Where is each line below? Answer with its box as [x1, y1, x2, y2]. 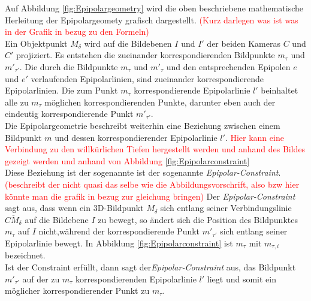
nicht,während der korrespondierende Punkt [38, 225, 200, 237]
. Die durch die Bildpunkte [19, 60, 118, 73]
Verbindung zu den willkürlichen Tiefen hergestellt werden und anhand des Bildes [5, 143, 306, 155]
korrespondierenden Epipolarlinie [76, 272, 197, 285]
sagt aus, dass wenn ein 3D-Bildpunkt [5, 201, 144, 214]
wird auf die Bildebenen [84, 37, 172, 49]
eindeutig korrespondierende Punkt [5, 107, 134, 120]
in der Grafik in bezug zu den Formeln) [5, 25, 149, 38]
